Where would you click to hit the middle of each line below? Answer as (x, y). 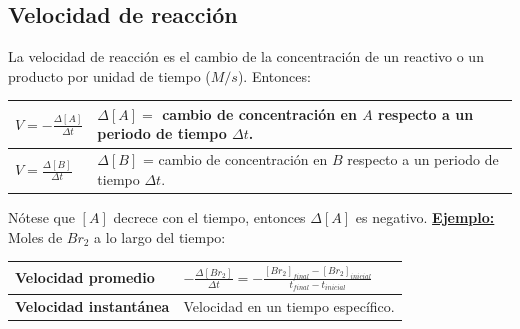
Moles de (35, 236)
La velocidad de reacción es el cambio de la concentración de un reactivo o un (246, 56)
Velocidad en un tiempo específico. (289, 305)
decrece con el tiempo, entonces (209, 217)
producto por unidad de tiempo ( (109, 75)
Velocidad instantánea (92, 305)
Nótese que (41, 217)
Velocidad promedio (85, 277)
